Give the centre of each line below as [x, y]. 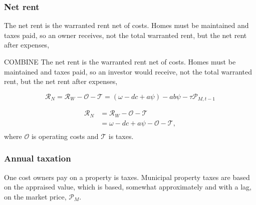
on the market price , [35, 196]
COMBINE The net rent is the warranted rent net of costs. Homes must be [120, 61]
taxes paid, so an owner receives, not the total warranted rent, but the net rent [125, 35]
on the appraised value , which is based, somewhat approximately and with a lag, [128, 187]
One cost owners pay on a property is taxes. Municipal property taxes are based [127, 177]
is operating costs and [65, 136]
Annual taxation [38, 158]
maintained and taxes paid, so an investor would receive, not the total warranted [128, 71]
